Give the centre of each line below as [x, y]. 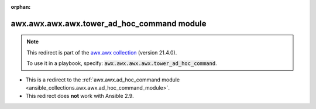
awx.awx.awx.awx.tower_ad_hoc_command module [109, 23]
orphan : [21, 7]
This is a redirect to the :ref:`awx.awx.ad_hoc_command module [103, 80]
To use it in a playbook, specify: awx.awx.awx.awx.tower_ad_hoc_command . [122, 63]
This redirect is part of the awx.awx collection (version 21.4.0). [102, 52]
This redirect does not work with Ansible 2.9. [80, 96]
